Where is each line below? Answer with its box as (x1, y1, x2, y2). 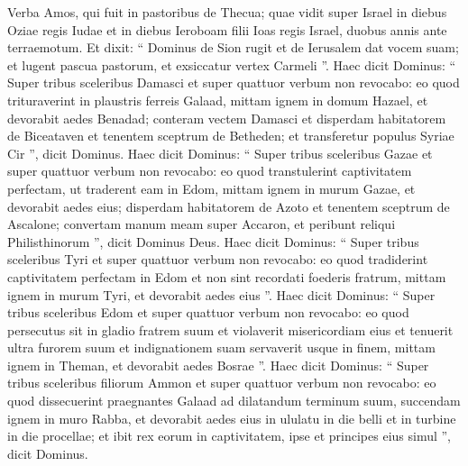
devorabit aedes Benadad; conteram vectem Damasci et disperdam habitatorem (7, 108, 446, 127)
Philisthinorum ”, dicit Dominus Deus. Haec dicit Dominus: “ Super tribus (7, 232, 419, 251)
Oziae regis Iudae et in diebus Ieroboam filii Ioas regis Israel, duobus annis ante (7, 20, 447, 39)
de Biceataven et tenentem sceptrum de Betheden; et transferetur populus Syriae (7, 126, 454, 145)
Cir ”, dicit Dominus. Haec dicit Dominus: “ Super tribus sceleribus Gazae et (7, 143, 433, 162)
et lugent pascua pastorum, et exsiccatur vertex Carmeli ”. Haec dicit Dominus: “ (7, 55, 456, 74)
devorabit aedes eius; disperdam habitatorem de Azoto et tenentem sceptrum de (7, 196, 450, 215)
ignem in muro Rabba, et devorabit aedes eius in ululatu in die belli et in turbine (7, 408, 456, 427)
